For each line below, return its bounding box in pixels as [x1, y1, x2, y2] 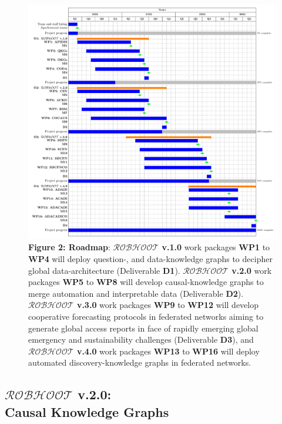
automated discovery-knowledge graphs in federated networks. [28, 356, 251, 369]
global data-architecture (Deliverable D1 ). [28, 264, 180, 276]
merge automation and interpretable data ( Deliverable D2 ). [28, 287, 244, 299]
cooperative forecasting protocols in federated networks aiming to [28, 310, 264, 323]
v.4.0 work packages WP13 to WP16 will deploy [76, 344, 260, 357]
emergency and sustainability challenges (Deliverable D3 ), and [28, 333, 254, 346]
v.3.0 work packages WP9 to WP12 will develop [76, 299, 259, 311]
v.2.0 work [231, 264, 272, 276]
